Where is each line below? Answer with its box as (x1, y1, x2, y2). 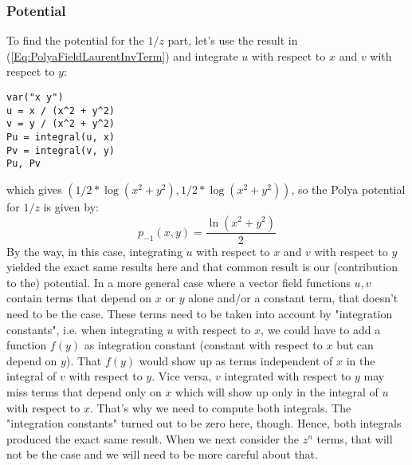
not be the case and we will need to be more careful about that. (6, 446, 318, 463)
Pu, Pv (6, 158, 41, 170)
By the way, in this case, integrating (6, 242, 182, 259)
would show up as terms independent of (139, 352, 333, 368)
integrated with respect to (224, 368, 351, 384)
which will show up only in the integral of (175, 383, 379, 400)
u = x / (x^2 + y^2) (6, 104, 116, 116)
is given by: (43, 198, 99, 215)
